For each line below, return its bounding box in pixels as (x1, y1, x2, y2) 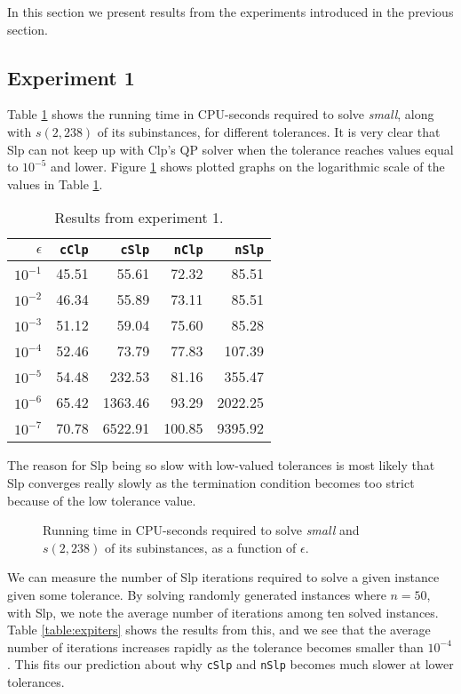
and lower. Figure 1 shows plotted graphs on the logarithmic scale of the (51, 157, 445, 176)
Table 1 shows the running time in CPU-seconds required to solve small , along (7, 105, 434, 124)
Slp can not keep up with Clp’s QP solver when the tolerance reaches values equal (7, 140, 454, 158)
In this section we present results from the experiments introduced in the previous (7, 3, 454, 20)
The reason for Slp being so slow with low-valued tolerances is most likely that (7, 456, 435, 475)
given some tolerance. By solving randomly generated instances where (7, 585, 386, 603)
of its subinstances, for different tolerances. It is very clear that (97, 122, 441, 140)
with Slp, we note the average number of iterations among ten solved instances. (7, 602, 439, 621)
